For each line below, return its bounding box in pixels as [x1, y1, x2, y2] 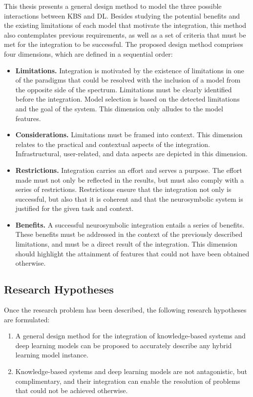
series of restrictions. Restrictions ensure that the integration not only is [15, 184, 232, 194]
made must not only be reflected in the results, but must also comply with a [15, 174, 244, 185]
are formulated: [4, 314, 50, 324]
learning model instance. [15, 350, 88, 360]
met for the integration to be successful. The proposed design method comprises [4, 39, 243, 49]
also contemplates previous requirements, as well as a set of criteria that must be [4, 29, 246, 40]
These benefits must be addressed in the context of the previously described [15, 229, 243, 239]
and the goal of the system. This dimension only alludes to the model [15, 103, 223, 113]
